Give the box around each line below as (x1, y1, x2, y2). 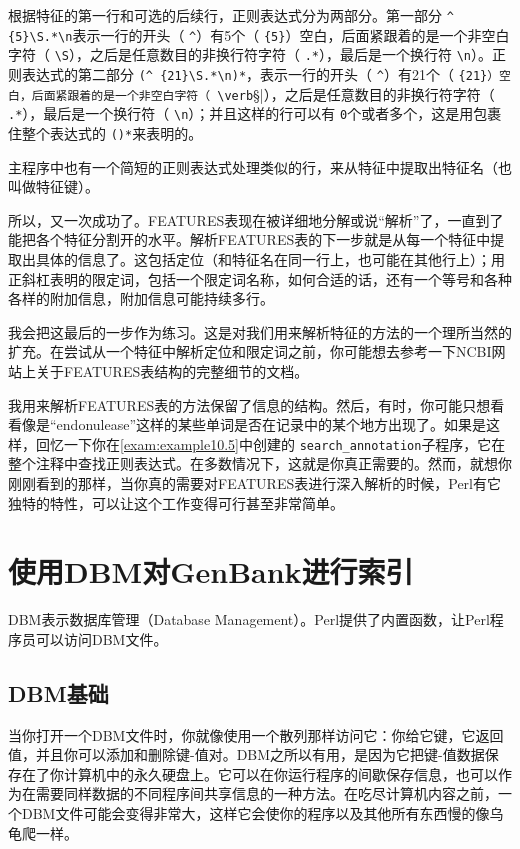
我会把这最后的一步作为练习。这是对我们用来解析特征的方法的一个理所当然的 (8, 321, 512, 342)
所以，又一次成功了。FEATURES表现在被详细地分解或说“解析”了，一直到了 (8, 209, 504, 230)
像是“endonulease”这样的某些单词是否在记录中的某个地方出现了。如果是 (21, 414, 487, 435)
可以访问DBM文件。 (35, 628, 168, 649)
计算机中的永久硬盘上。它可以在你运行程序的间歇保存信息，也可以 (63, 763, 498, 784)
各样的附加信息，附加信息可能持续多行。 (8, 288, 274, 309)
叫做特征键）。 (8, 176, 99, 197)
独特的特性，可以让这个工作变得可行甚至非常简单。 (8, 492, 344, 513)
